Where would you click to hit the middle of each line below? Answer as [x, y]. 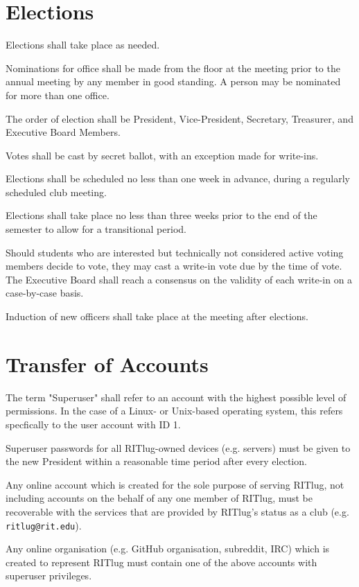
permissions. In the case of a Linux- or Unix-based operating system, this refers [174, 411]
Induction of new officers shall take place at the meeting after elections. [157, 316]
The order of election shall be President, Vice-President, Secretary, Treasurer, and [179, 118]
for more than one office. [58, 95]
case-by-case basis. [45, 293]
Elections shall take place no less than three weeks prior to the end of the [161, 215]
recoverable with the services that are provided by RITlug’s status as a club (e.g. [177, 511]
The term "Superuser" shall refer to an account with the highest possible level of [176, 397]
